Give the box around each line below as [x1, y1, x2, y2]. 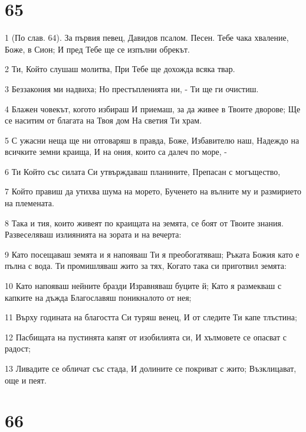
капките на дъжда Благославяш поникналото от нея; [5, 291, 192, 303]
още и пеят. [5, 373, 47, 386]
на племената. [5, 197, 54, 209]
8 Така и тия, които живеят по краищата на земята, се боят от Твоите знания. [5, 216, 284, 229]
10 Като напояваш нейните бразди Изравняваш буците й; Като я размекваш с [5, 280, 282, 292]
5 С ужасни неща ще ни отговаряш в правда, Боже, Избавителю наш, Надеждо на [5, 134, 300, 146]
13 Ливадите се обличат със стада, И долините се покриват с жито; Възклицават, [5, 362, 297, 374]
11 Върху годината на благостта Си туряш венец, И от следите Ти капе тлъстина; [5, 311, 297, 323]
